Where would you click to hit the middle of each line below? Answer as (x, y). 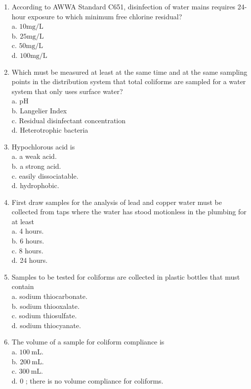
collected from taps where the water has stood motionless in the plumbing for (129, 212)
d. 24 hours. (30, 260)
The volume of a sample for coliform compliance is (88, 342)
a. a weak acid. (34, 156)
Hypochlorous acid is (43, 146)
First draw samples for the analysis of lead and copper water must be (117, 202)
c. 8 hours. (27, 250)
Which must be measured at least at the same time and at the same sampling (129, 72)
